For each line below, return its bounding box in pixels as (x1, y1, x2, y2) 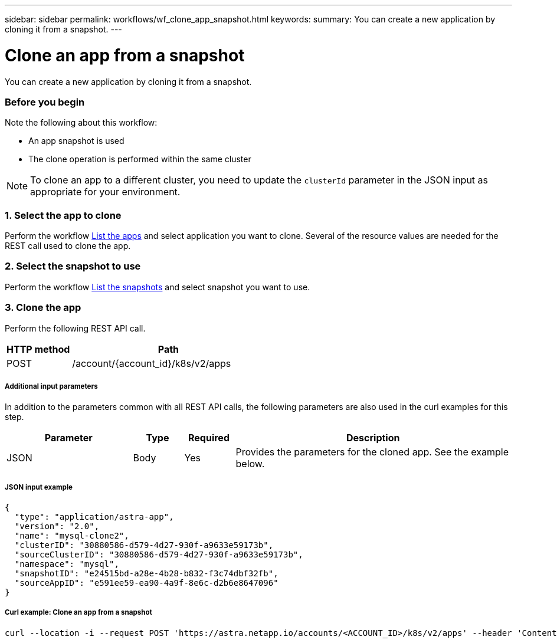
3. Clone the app (5, 301, 81, 314)
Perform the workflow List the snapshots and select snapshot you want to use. (5, 281, 310, 292)
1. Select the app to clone (5, 209, 122, 221)
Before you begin (5, 96, 85, 108)
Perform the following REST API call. (5, 323, 146, 333)
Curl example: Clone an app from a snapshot (5, 608, 152, 617)
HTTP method (6, 343, 70, 355)
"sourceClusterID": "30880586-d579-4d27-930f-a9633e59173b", (14, 550, 303, 560)
